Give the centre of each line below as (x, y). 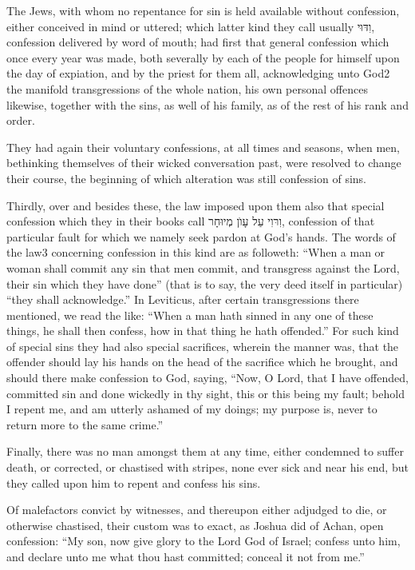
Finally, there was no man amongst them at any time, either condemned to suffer (205, 451)
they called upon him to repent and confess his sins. (134, 482)
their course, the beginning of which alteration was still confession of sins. (186, 178)
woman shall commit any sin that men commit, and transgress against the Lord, (203, 267)
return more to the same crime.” (85, 424)
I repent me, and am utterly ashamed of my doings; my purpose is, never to (192, 409)
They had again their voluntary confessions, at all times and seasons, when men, (203, 147)
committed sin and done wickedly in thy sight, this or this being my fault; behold (206, 393)
